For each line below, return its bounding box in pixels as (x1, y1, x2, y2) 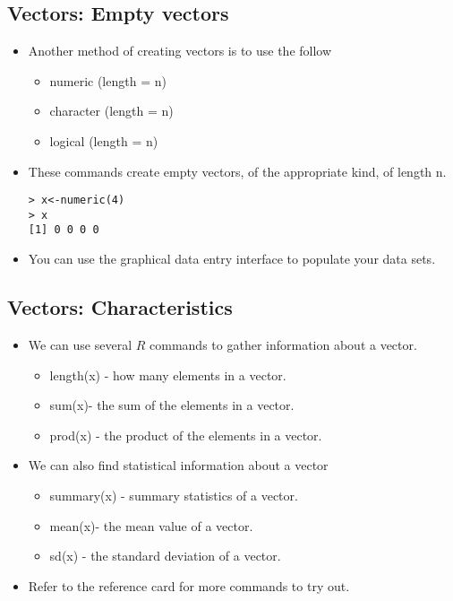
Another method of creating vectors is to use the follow (28, 41, 332, 60)
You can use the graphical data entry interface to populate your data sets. (28, 249, 436, 268)
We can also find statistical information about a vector (28, 456, 329, 475)
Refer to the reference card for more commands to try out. (28, 576, 350, 595)
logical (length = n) (49, 131, 158, 150)
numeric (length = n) (49, 71, 167, 90)
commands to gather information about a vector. (150, 335, 417, 353)
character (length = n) (49, 101, 174, 120)
